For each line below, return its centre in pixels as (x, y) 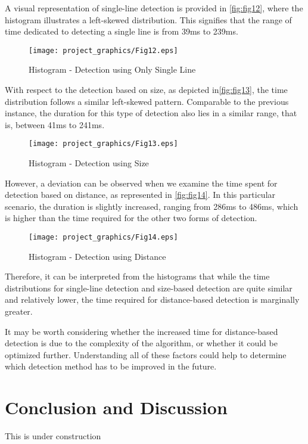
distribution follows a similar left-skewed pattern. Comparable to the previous (147, 101)
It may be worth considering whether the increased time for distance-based (141, 331)
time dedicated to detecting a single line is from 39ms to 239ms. (122, 31)
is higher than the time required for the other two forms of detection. (131, 218)
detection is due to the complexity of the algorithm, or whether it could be (141, 343)
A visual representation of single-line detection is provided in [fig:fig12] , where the (154, 8)
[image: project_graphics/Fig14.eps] (103, 237)
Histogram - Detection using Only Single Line (112, 69)
